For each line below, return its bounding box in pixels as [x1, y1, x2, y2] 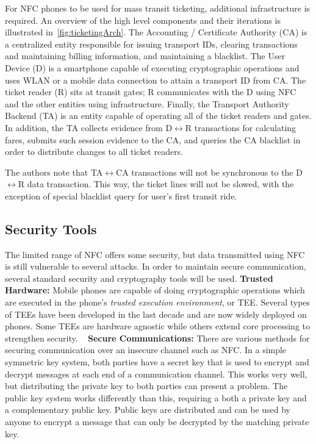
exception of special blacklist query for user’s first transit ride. [5, 189, 237, 202]
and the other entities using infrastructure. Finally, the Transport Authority [5, 97, 289, 110]
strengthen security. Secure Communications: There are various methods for [5, 331, 310, 344]
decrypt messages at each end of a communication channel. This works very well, [5, 367, 307, 380]
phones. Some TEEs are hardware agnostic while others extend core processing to [5, 320, 310, 332]
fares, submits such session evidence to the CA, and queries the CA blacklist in [5, 133, 301, 146]
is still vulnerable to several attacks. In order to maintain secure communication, [5, 260, 306, 273]
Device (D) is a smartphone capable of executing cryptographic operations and [5, 61, 300, 74]
